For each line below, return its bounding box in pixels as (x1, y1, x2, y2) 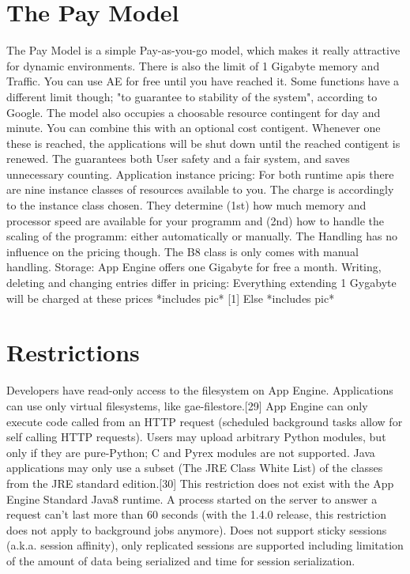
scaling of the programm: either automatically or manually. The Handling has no (6, 228, 398, 244)
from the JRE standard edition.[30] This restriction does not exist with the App (6, 474, 394, 491)
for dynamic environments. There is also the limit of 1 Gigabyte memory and (6, 57, 380, 74)
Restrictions (6, 336, 140, 368)
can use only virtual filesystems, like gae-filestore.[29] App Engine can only (6, 397, 368, 414)
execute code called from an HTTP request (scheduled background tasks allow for (6, 413, 403, 429)
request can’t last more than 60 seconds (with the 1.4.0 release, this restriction (6, 506, 386, 523)
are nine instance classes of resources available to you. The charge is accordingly (6, 181, 394, 198)
